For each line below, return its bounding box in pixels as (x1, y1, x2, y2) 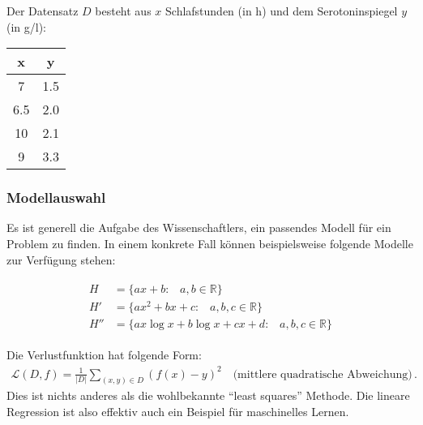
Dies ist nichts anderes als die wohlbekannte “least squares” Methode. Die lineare (6, 387, 410, 404)
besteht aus (95, 2, 152, 19)
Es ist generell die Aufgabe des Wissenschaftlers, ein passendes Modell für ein (6, 219, 391, 236)
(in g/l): (6, 18, 47, 35)
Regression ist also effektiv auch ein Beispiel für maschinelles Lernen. (6, 402, 349, 419)
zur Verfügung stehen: (6, 251, 116, 268)
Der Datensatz (6, 2, 79, 19)
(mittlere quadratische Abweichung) (233, 368, 412, 380)
